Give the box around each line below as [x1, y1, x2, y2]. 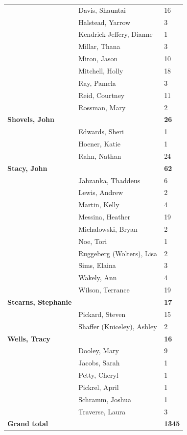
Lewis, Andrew [78, 187, 123, 197]
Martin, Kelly [78, 199, 119, 210]
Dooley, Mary [78, 345, 119, 356]
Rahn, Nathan [78, 150, 121, 161]
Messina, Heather [78, 212, 131, 222]
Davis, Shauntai [78, 4, 126, 15]
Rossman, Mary [78, 102, 126, 112]
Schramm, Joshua [78, 394, 131, 404]
